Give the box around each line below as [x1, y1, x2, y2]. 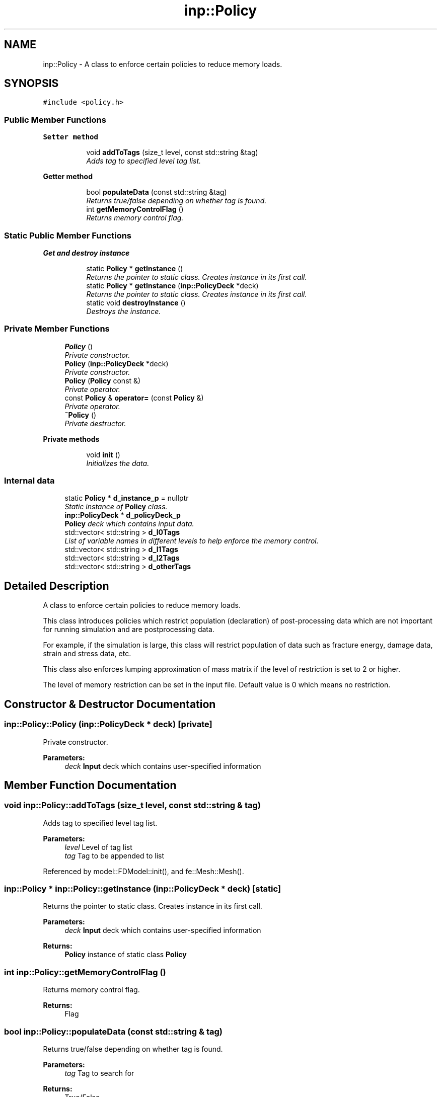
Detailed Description [4, 579, 109, 592]
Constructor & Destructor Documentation [4, 697, 216, 711]
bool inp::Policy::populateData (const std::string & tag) [4, 1026, 223, 1037]
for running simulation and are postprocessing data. [43, 625, 214, 634]
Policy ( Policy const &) [64, 376, 141, 385]
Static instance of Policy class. [64, 502, 168, 511]
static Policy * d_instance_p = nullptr [64, 494, 189, 503]
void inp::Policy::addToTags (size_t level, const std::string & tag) [4, 800, 261, 811]
